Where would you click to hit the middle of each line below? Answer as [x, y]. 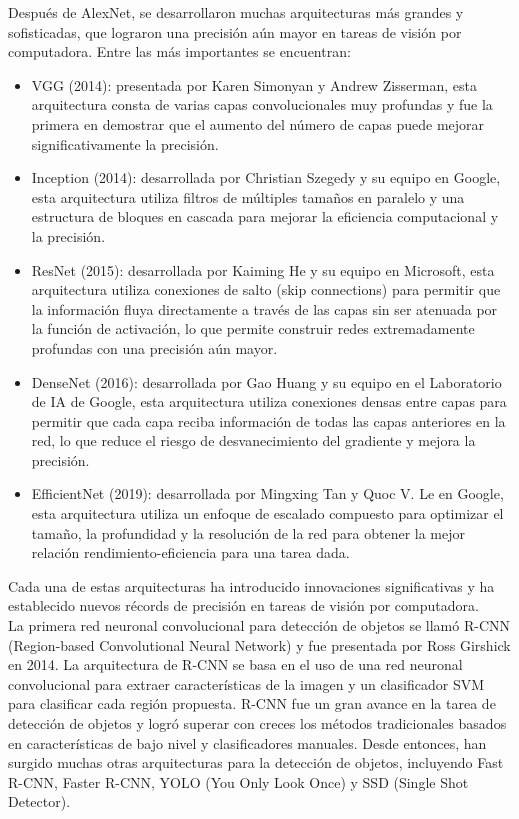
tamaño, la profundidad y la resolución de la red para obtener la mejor [248, 532]
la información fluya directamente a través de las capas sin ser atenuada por [264, 308]
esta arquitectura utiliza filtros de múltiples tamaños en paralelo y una [248, 196]
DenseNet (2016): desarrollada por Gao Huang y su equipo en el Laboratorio [266, 381]
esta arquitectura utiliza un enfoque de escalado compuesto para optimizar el [267, 513]
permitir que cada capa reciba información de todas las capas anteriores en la [268, 420]
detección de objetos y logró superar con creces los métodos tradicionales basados [257, 723]
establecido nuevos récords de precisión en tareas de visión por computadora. [243, 605]
